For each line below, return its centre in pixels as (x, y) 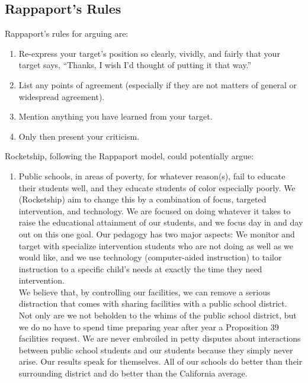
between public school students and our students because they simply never (156, 350)
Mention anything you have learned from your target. (115, 116)
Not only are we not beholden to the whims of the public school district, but (158, 315)
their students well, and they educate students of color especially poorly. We (157, 187)
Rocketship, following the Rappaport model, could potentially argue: (129, 156)
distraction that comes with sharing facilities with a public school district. (153, 303)
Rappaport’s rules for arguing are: (67, 33)
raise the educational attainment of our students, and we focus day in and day (161, 222)
